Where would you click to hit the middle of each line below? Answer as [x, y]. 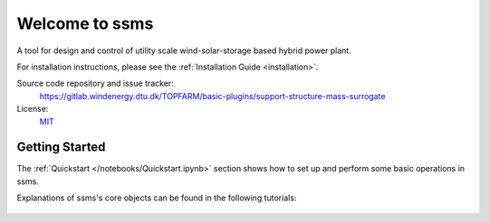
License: [33, 109]
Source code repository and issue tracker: [95, 83]
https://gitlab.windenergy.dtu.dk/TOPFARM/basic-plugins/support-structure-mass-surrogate [212, 96]
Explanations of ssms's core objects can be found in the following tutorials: [157, 198]
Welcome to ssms [85, 23]
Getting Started [61, 148]
